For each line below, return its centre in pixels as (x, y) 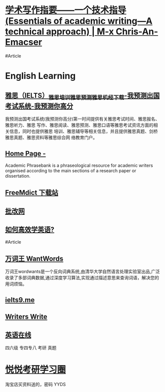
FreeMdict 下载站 (32, 193)
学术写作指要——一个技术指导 (66, 10)
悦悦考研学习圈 (36, 370)
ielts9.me (20, 300)
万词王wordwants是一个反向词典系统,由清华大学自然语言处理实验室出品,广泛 (82, 271)
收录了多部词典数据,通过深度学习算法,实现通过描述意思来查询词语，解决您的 (82, 278)
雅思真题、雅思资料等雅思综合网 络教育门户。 (51, 137)
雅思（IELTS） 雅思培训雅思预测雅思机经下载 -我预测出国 (82, 96)
